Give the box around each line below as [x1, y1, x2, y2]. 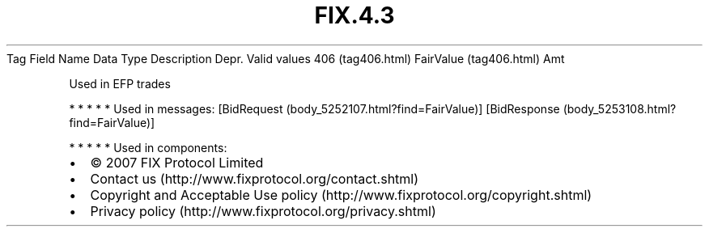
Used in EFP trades [69, 76, 171, 91]
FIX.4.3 [314, 2, 395, 29]
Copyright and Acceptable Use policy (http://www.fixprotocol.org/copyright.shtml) [90, 186, 592, 203]
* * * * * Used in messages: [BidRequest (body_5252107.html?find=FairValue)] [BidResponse [69, 101, 560, 116]
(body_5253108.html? [563, 101, 677, 116]
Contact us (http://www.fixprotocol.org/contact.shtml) [90, 170, 419, 187]
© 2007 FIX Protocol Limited [90, 154, 264, 171]
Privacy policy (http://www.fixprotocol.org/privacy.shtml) [90, 202, 436, 219]
